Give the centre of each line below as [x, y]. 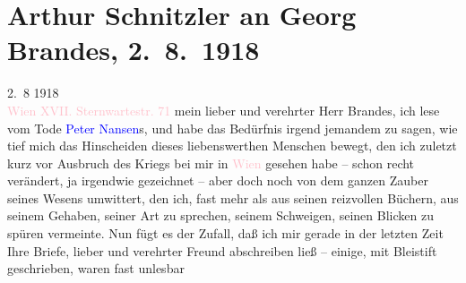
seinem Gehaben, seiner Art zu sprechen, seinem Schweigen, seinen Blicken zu [220, 215]
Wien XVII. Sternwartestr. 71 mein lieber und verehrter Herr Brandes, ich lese [224, 110]
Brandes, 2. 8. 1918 [134, 50]
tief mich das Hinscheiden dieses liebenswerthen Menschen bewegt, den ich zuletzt [232, 146]
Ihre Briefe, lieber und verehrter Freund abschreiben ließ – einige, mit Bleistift [222, 250]
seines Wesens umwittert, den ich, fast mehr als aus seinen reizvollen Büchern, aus [233, 197]
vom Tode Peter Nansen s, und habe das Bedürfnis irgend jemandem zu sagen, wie [233, 128]
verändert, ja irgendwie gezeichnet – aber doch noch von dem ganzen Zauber [218, 180]
